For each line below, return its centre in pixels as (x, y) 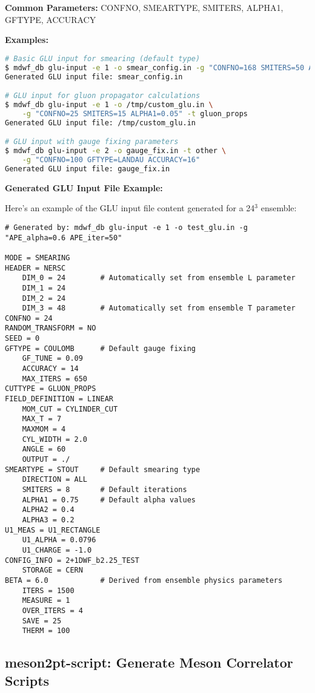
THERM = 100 (46, 631)
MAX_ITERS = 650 (55, 379)
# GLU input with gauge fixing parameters (92, 142)
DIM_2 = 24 (44, 298)
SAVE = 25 (42, 621)
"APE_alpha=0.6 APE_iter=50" (64, 238)
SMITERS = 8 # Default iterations (104, 489)
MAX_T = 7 (42, 419)
